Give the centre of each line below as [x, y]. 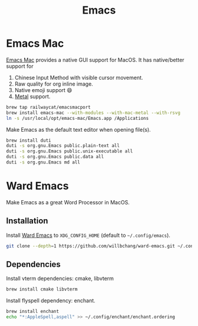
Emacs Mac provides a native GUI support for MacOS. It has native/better [95, 60]
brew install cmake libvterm [42, 289]
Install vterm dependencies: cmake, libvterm [60, 279]
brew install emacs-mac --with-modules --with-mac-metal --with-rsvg [93, 113]
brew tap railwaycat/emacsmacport [49, 107]
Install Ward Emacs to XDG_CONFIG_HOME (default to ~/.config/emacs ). [88, 235]
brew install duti [29, 140]
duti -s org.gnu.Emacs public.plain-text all [63, 146]
